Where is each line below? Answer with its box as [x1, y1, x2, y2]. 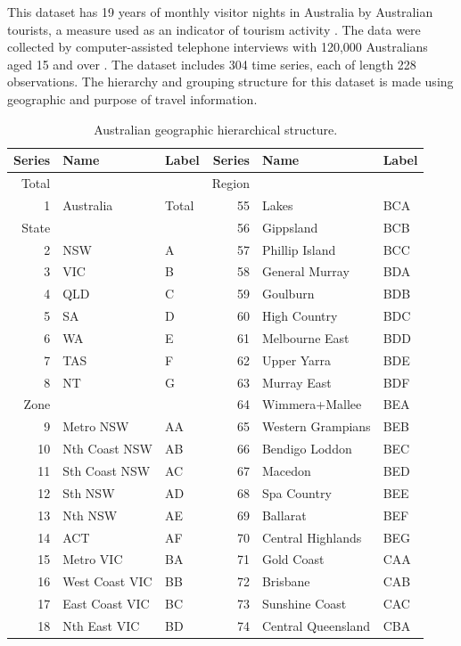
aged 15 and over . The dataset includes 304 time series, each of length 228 [7, 54, 416, 73]
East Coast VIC [62, 594, 150, 613]
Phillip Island [261, 240, 336, 258]
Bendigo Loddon [261, 439, 352, 458]
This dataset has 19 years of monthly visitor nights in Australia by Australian [7, 3, 433, 20]
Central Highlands [261, 527, 362, 546]
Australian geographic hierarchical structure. [94, 119, 338, 138]
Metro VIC [62, 550, 123, 568]
